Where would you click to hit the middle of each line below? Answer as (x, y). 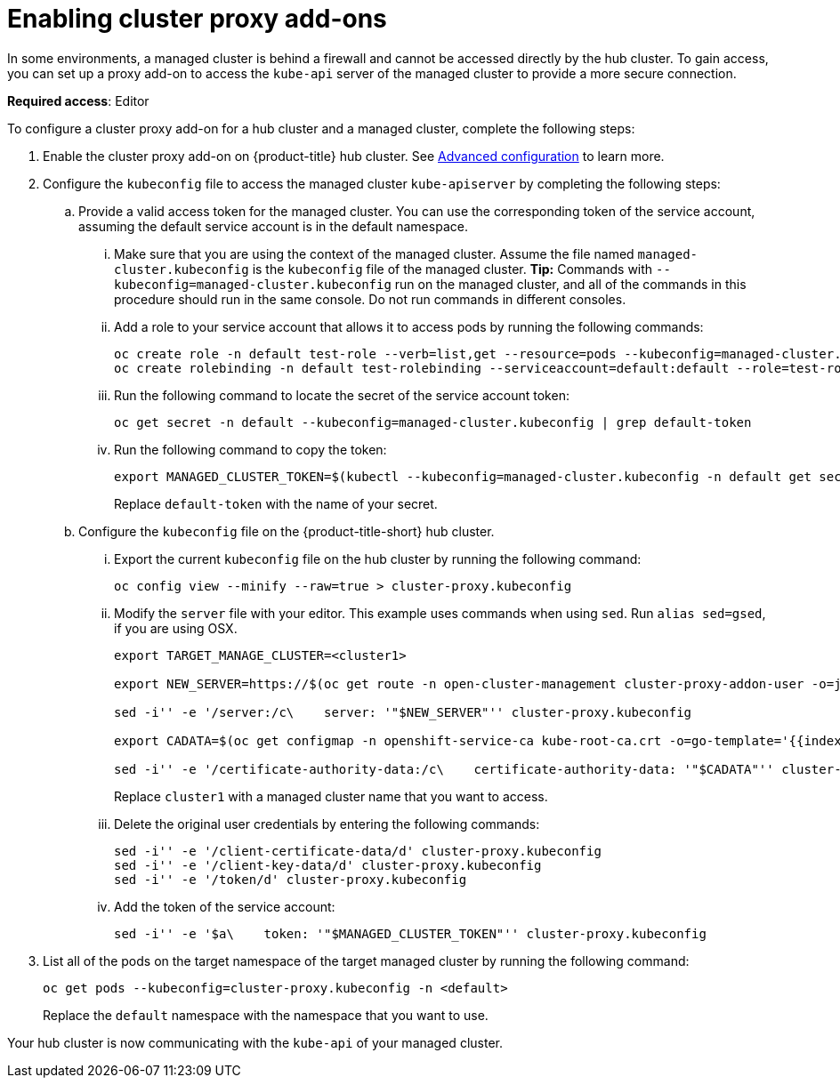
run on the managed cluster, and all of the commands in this (570, 284)
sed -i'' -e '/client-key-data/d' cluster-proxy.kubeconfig (328, 865)
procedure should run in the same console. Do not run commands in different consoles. (370, 299)
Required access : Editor (78, 100)
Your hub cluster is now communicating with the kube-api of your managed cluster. (255, 1042)
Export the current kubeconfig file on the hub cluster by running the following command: (378, 559)
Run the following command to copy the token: (250, 449)
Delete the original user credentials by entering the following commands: (327, 824)
